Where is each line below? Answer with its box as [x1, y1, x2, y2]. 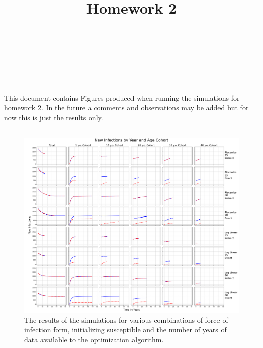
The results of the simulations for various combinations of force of [24, 314, 228, 325]
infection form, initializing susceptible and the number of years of [24, 324, 227, 335]
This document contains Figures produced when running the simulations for [4, 92, 240, 103]
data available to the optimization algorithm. [24, 334, 164, 344]
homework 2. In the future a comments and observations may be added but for [4, 102, 249, 113]
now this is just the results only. [4, 112, 103, 122]
